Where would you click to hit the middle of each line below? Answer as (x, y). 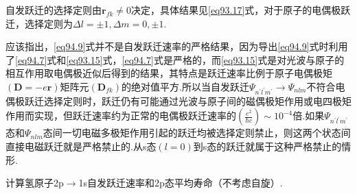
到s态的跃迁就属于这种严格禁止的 (267, 146)
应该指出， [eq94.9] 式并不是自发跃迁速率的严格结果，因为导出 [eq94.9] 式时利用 (177, 46)
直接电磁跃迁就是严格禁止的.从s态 (81, 146)
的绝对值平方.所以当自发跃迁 (185, 86)
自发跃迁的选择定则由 (54, 10)
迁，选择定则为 (39, 23)
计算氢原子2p (35, 183)
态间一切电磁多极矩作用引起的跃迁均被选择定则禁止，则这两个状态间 (197, 133)
